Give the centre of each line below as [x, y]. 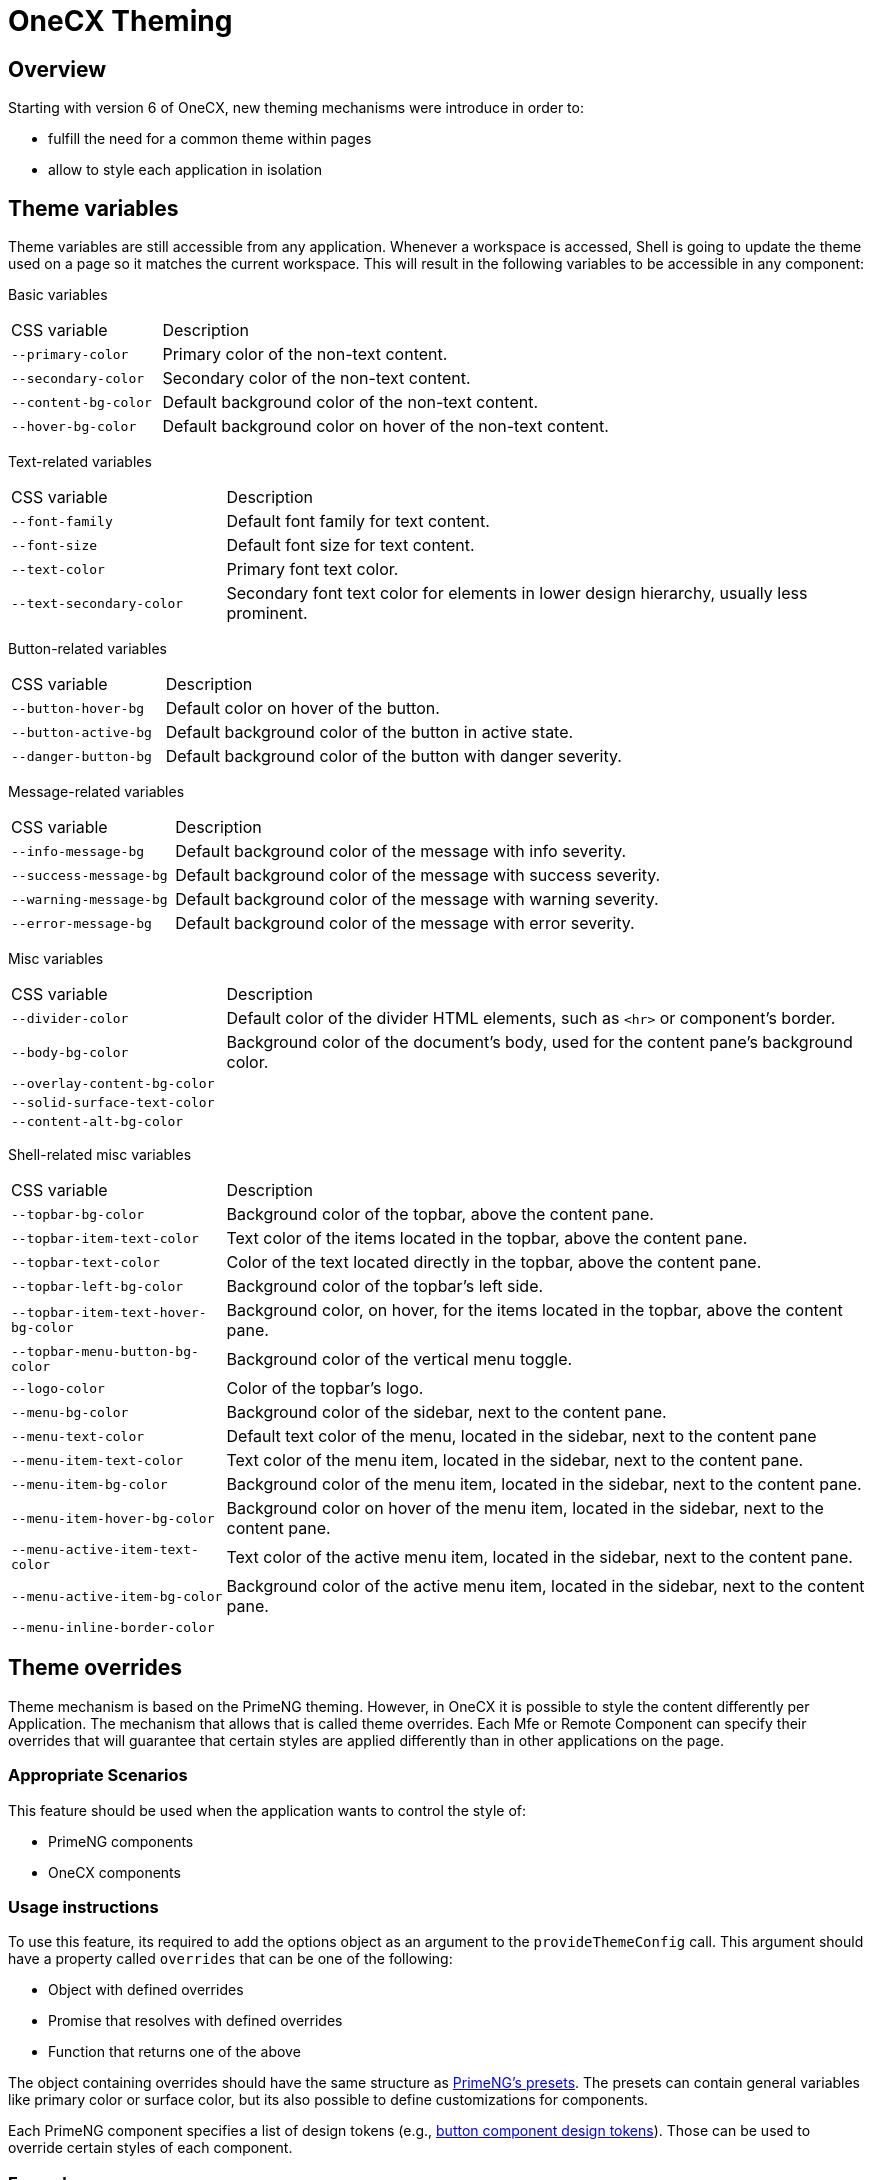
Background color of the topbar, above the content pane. [440, 1214]
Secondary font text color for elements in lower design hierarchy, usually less [517, 593]
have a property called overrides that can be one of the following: [230, 1959]
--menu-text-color [78, 1436]
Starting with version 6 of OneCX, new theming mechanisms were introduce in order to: [296, 108]
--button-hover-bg [78, 708]
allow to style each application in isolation [185, 170]
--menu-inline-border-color [113, 1628]
